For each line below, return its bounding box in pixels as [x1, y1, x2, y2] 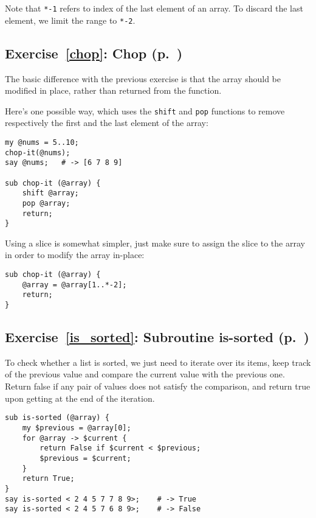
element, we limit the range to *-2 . [5, 13, 136, 26]
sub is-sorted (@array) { [5, 413, 109, 422]
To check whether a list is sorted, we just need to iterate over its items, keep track [5, 355, 311, 368]
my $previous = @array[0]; [22, 423, 131, 432]
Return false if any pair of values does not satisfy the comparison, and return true [5, 380, 311, 393]
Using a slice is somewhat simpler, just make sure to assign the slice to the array [5, 236, 305, 249]
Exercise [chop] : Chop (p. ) [5, 43, 183, 62]
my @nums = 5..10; [5, 138, 79, 147]
